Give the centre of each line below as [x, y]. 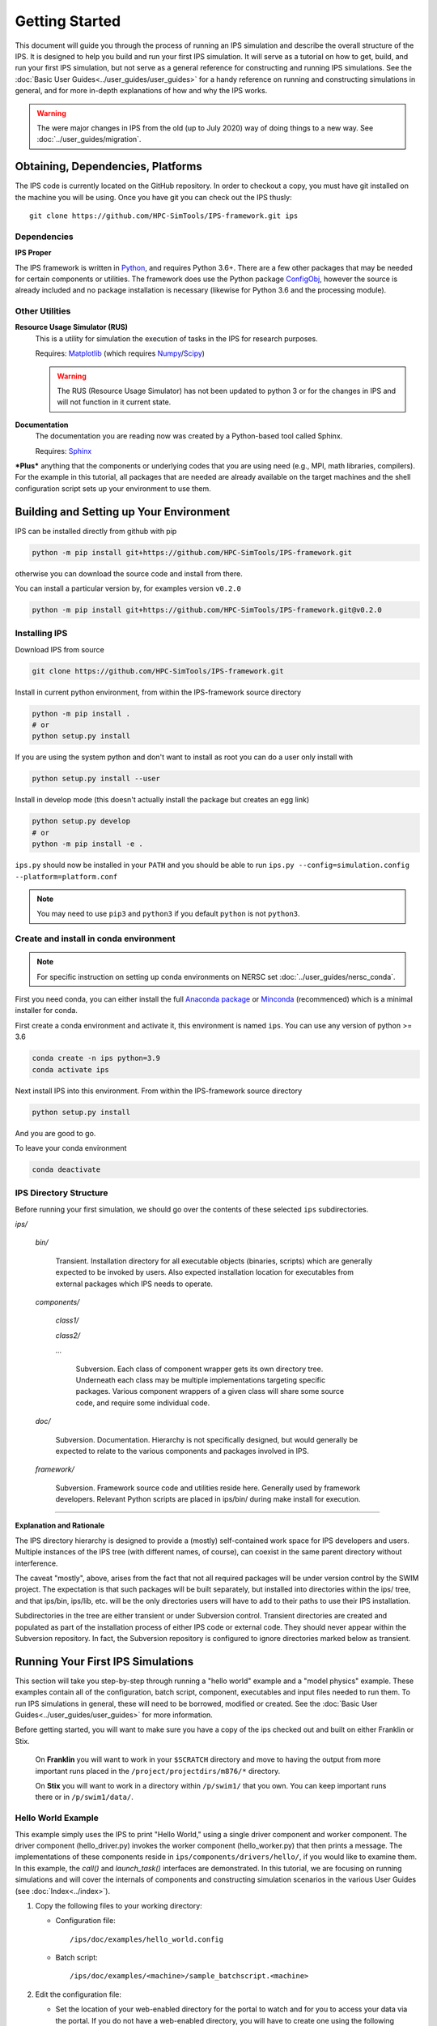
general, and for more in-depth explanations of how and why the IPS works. [141, 91]
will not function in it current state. [114, 402]
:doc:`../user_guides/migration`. [89, 139]
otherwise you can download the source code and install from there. [129, 573]
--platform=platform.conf [66, 876]
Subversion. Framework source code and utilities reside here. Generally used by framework [208, 1488]
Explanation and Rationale [60, 1526]
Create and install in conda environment [95, 938]
